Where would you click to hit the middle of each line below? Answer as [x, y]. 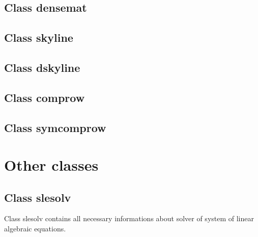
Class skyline [39, 37]
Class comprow [45, 97]
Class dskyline [42, 67]
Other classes [51, 165]
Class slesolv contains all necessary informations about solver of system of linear [129, 218]
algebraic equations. [35, 229]
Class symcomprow [55, 127]
